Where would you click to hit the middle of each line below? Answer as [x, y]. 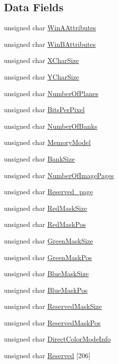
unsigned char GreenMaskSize [49, 240]
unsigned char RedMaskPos [45, 224]
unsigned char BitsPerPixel [44, 110]
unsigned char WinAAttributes [50, 28]
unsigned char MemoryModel [47, 142]
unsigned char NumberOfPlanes [51, 93]
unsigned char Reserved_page [49, 192]
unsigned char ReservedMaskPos [52, 322]
